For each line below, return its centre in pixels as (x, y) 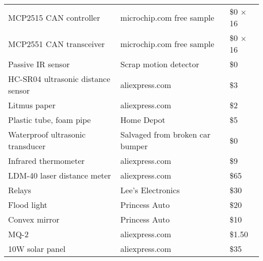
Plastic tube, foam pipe (50, 120)
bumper (134, 146)
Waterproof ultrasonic (47, 134)
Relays (20, 190)
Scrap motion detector (160, 64)
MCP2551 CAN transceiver (57, 43)
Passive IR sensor (39, 64)
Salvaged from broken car (166, 134)
